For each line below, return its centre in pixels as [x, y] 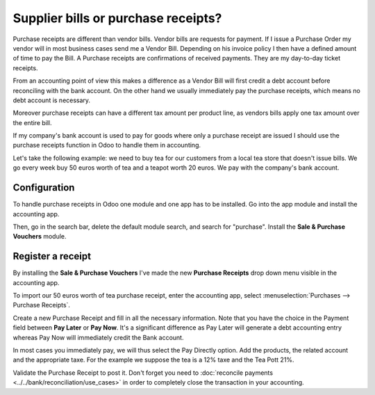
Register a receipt [52, 256]
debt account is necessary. [51, 100]
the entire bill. [32, 122]
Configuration [44, 188]
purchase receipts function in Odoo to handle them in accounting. [107, 145]
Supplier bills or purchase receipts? [117, 18]
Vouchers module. [40, 236]
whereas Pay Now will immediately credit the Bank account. [98, 337]
